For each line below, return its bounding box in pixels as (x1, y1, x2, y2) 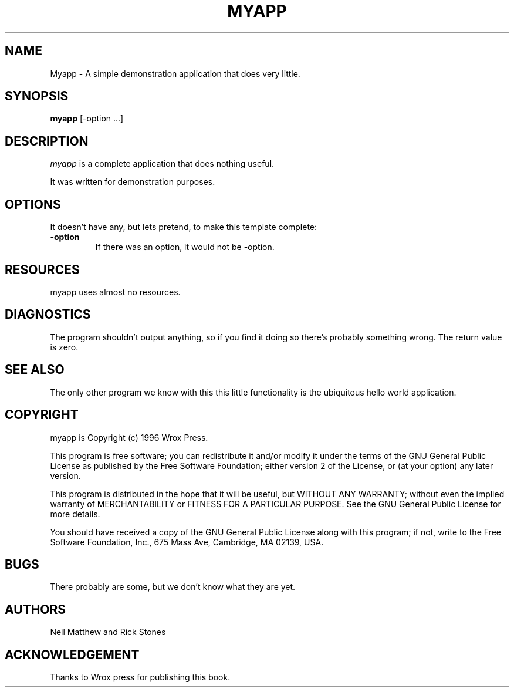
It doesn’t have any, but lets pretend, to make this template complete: (50, 222, 317, 232)
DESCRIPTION (5, 133, 89, 148)
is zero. (50, 342, 79, 352)
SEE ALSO (5, 362, 65, 377)
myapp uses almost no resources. (50, 286, 181, 297)
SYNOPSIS (5, 89, 69, 104)
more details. (50, 508, 100, 519)
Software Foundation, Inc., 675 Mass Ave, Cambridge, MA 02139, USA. (50, 536, 324, 547)
